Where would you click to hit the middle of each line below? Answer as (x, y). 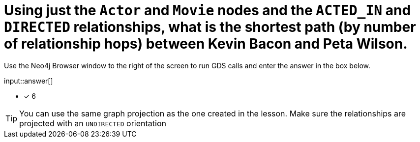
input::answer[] (29, 81)
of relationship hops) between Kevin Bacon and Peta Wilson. (206, 44)
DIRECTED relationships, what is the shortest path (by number (210, 27)
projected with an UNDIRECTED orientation (93, 123)
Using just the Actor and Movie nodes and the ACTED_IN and (208, 10)
